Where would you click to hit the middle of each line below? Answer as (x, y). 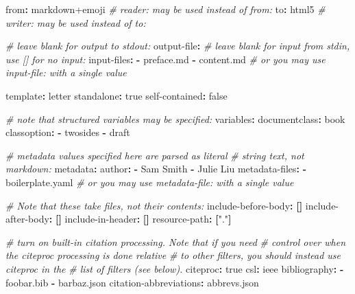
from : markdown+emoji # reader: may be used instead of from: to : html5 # (166, 9)
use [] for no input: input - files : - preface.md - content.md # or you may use (166, 59)
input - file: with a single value (66, 72)
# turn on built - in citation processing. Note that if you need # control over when (176, 241)
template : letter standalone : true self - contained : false (117, 95)
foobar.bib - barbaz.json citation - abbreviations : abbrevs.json (132, 282)
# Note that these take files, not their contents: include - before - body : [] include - (172, 205)
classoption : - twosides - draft (68, 132)
